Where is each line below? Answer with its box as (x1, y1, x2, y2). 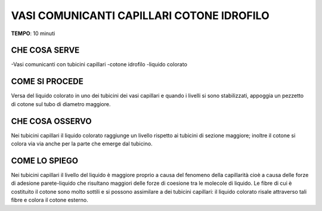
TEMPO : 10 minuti (11, 30, 55, 37)
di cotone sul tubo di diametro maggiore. (11, 100, 111, 107)
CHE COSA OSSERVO (11, 116, 92, 126)
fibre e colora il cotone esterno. (11, 197, 89, 204)
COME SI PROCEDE (11, 76, 83, 86)
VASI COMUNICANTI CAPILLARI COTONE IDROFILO (11, 9, 270, 22)
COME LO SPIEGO (11, 156, 79, 166)
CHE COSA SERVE (11, 45, 80, 55)
